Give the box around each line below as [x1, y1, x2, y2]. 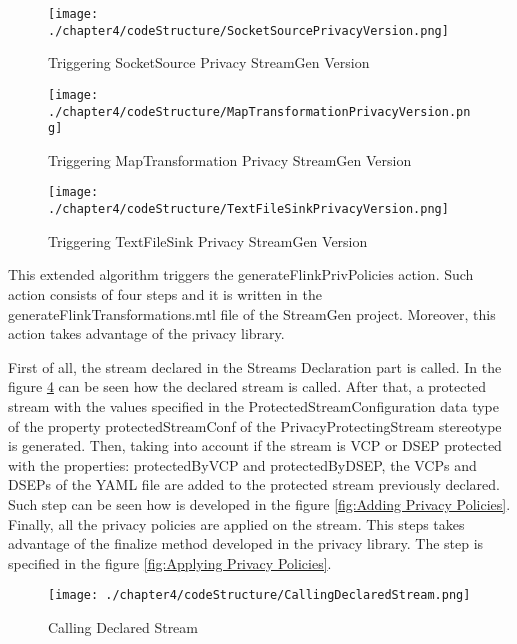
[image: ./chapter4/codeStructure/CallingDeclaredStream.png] [48, 588, 471, 603]
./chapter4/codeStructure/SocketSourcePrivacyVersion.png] [48, 23, 449, 38]
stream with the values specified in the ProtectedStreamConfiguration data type [8, 395, 499, 416]
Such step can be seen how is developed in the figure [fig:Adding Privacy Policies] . [8, 493, 511, 514]
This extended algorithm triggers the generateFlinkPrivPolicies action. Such [8, 264, 474, 285]
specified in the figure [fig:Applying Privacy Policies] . [8, 552, 332, 573]
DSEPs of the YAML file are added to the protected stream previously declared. [8, 474, 500, 495]
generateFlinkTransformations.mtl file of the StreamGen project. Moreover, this [8, 303, 496, 324]
